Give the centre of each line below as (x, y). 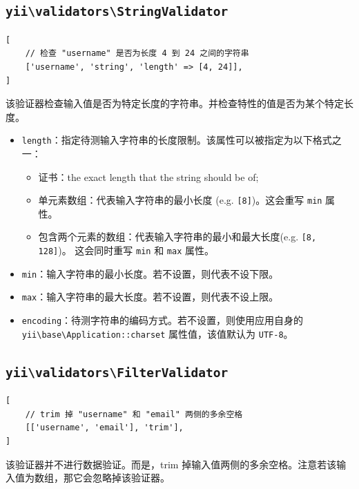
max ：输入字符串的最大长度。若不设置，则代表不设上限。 (150, 297)
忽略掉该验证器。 (131, 478)
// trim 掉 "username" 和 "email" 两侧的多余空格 (134, 414)
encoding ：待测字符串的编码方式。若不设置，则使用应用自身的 (163, 320)
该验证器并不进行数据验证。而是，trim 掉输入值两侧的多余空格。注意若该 (171, 464)
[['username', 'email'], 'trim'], (104, 428)
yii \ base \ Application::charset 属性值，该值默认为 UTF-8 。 (157, 333)
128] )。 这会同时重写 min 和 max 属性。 (126, 250)
